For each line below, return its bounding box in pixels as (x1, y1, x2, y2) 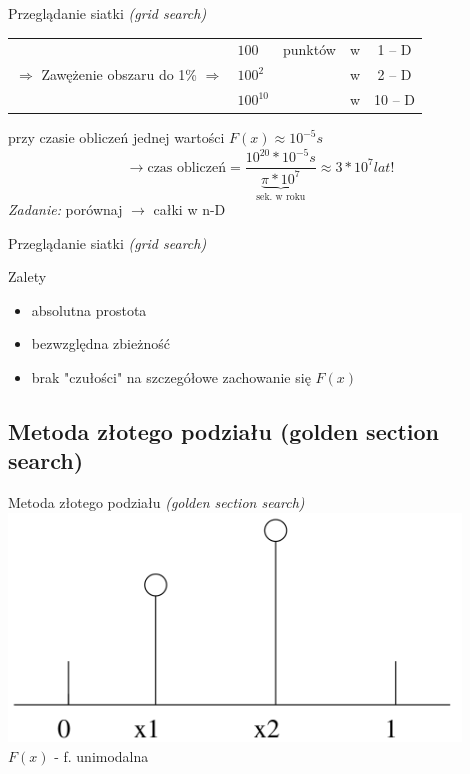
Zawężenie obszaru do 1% (41, 64, 198, 85)
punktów (283, 39, 336, 60)
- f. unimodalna (54, 745, 149, 766)
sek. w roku (256, 191, 306, 202)
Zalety (8, 266, 47, 287)
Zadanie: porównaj (8, 199, 123, 220)
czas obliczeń (147, 160, 227, 175)
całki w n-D (153, 199, 226, 220)
